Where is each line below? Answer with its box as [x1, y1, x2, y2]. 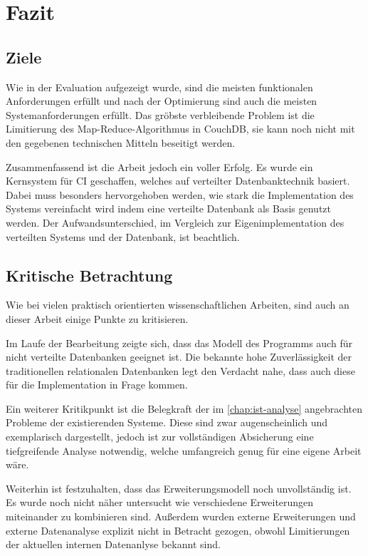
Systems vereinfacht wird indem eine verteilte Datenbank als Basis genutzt [6, 201, 332, 216]
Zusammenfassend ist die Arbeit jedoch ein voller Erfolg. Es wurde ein [6, 159, 313, 174]
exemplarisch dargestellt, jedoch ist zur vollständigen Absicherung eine [6, 429, 314, 444]
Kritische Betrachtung [6, 264, 173, 286]
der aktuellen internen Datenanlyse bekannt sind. [6, 537, 221, 552]
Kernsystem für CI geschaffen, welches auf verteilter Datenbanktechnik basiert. [6, 173, 350, 188]
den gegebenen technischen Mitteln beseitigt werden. [6, 135, 236, 150]
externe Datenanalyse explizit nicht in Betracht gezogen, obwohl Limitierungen [6, 522, 350, 537]
